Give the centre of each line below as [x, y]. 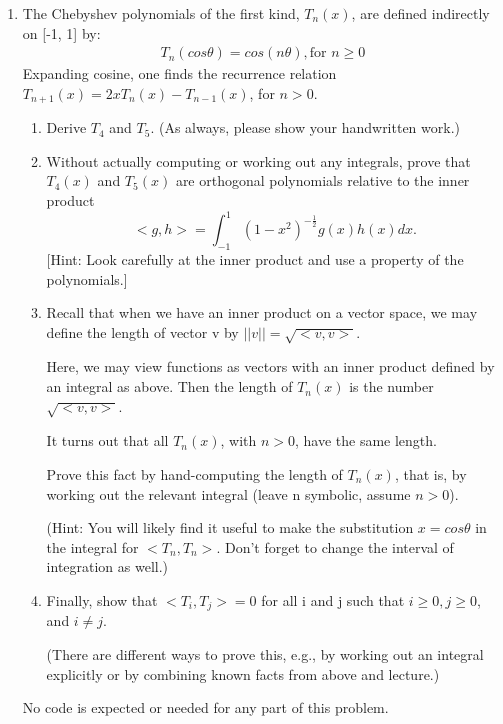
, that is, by [430, 474]
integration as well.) [107, 566]
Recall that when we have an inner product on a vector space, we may [262, 312]
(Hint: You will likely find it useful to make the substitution [230, 527]
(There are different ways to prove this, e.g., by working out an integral [265, 654]
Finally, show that [102, 600]
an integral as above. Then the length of [169, 386]
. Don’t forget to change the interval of [335, 546]
